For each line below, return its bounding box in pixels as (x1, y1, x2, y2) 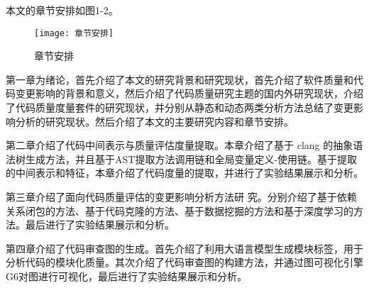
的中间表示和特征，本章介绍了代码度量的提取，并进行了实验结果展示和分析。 (6, 165, 363, 180)
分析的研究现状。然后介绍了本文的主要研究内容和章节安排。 (15, 113, 294, 128)
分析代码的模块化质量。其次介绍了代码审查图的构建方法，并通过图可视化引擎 (6, 255, 363, 270)
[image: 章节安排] (34, 28, 114, 38)
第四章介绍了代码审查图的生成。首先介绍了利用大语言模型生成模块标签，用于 (6, 240, 363, 255)
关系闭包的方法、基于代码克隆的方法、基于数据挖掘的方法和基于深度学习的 (6, 203, 353, 218)
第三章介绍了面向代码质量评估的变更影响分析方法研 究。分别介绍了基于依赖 (6, 189, 357, 204)
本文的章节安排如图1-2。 (6, 3, 119, 17)
